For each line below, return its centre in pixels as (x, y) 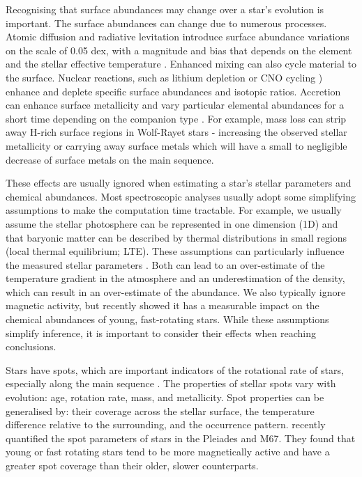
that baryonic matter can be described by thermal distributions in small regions (176, 237)
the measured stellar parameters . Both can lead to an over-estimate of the (165, 264)
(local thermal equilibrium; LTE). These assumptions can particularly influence (175, 251)
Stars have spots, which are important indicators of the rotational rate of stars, (175, 369)
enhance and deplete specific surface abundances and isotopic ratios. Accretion (173, 91)
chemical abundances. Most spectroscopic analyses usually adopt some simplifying (181, 196)
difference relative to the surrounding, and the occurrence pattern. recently (166, 424)
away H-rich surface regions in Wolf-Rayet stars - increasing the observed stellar (176, 132)
